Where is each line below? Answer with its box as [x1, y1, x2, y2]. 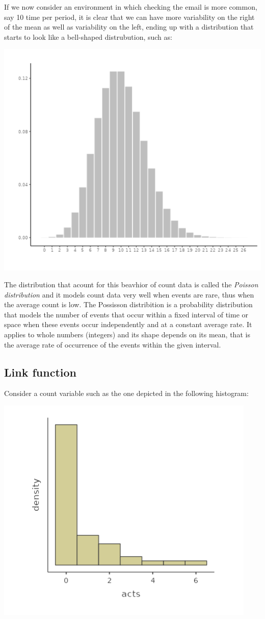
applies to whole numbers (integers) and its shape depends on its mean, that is [4, 329, 250, 340]
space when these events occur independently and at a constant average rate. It [4, 319, 252, 330]
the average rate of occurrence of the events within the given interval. [4, 339, 221, 350]
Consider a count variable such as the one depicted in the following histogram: [4, 388, 249, 399]
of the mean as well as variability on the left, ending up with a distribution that [4, 21, 254, 32]
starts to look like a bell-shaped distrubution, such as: [4, 31, 172, 42]
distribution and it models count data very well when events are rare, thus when [4, 289, 254, 300]
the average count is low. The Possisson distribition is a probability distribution [4, 299, 253, 310]
